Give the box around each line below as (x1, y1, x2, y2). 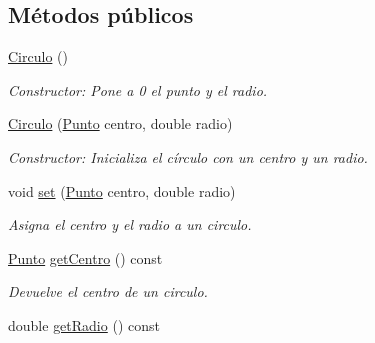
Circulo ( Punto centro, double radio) (8, 113, 233, 134)
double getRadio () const (8, 314, 160, 335)
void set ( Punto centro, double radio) (8, 180, 236, 201)
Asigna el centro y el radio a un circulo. (8, 214, 252, 235)
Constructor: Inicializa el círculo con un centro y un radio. (8, 146, 368, 167)
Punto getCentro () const (8, 247, 163, 268)
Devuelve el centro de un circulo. (8, 281, 208, 302)
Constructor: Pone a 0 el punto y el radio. (8, 79, 268, 100)
